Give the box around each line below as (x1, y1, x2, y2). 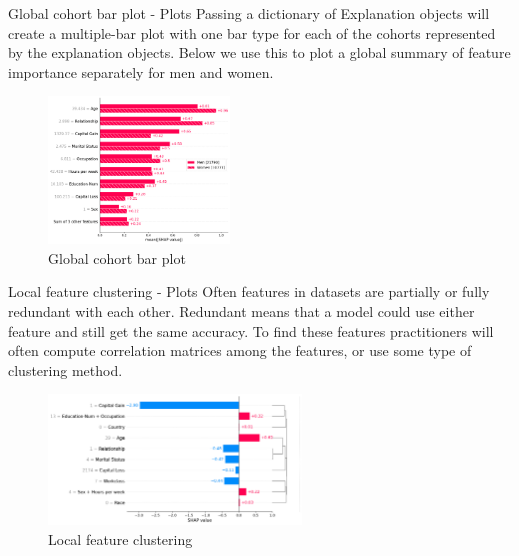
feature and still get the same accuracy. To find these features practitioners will (8, 320, 494, 341)
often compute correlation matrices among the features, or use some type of (8, 340, 472, 361)
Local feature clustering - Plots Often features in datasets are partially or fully (8, 281, 490, 302)
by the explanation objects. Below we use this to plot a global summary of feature (8, 42, 511, 63)
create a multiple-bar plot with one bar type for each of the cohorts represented (8, 22, 496, 43)
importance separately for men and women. (8, 61, 274, 82)
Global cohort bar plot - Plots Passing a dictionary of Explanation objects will (8, 3, 490, 23)
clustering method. (8, 359, 123, 380)
